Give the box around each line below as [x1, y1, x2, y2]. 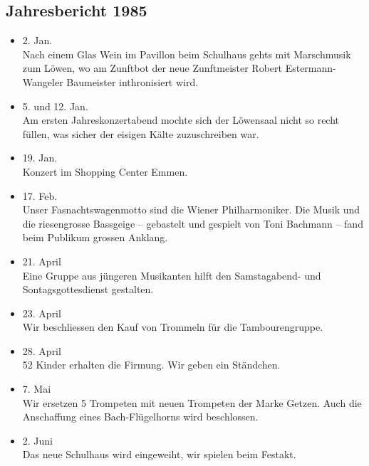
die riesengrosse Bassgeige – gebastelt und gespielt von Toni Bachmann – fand [22, 216, 363, 231]
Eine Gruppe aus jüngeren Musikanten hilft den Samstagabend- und [22, 268, 321, 282]
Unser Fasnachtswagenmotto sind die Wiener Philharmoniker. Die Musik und [22, 202, 360, 217]
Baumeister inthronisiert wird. [66, 74, 199, 89]
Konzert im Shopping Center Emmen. [22, 164, 188, 179]
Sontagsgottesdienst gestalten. [22, 282, 154, 297]
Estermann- [285, 60, 336, 75]
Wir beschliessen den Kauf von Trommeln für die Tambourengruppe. [22, 319, 323, 334]
